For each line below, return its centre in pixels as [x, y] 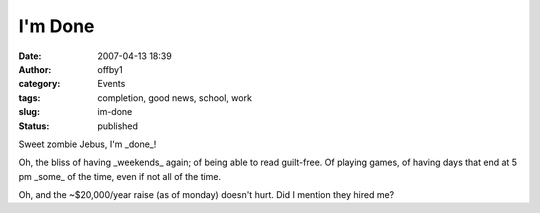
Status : [34, 126]
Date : [30, 56]
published [118, 126]
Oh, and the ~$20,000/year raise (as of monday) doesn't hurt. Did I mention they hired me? [206, 195]
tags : [29, 97]
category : [39, 84]
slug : [29, 112]
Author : [35, 69]
